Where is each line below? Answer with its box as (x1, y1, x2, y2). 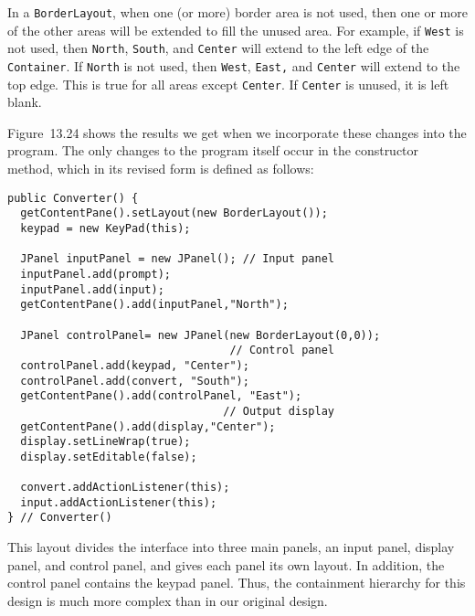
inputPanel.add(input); (20, 282, 164, 296)
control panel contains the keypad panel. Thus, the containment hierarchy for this (7, 573, 466, 592)
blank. (7, 92, 42, 112)
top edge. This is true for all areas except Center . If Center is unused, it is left (7, 74, 449, 93)
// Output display (223, 404, 334, 418)
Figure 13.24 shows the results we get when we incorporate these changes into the (7, 122, 467, 142)
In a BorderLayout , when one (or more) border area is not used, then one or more (7, 3, 468, 21)
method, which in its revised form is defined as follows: (7, 159, 314, 178)
